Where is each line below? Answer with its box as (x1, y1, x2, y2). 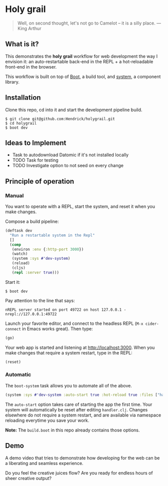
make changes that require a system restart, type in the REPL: (5, 349, 132, 356)
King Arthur (17, 25, 41, 31)
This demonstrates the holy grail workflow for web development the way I (5, 53, 158, 59)
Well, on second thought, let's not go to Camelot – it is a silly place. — (17, 20, 161, 26)
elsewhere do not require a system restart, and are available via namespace (5, 412, 161, 418)
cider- (145, 321, 159, 326)
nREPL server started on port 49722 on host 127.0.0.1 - (5, 307, 126, 312)
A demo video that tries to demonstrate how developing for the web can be (5, 454, 160, 461)
